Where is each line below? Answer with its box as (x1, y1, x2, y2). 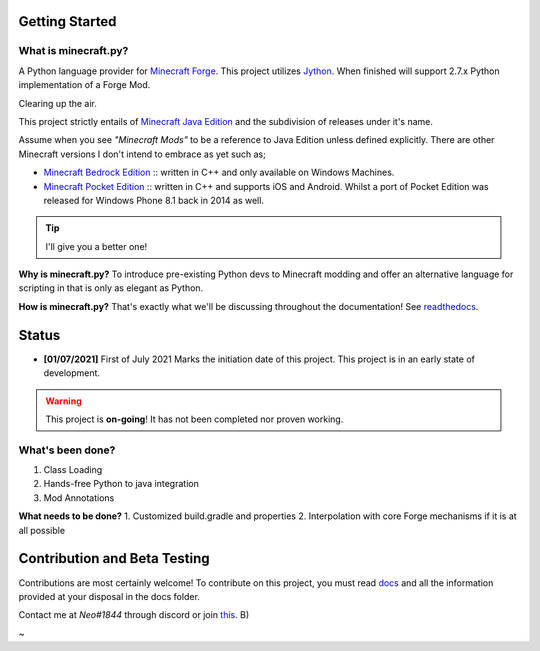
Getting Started (18, 13, 117, 30)
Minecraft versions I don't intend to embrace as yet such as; (18, 148, 267, 160)
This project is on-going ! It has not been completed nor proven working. (45, 413, 344, 425)
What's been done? (18, 443, 116, 457)
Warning (45, 395, 82, 407)
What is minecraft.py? (18, 44, 129, 58)
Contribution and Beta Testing (18, 550, 210, 567)
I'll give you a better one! (45, 240, 148, 252)
